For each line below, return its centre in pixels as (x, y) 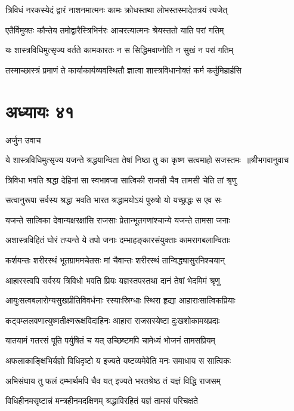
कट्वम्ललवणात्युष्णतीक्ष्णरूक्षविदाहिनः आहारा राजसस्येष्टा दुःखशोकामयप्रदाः (113, 320)
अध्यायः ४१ (40, 111)
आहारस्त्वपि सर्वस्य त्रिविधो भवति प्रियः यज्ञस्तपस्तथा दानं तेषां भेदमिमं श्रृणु (113, 280)
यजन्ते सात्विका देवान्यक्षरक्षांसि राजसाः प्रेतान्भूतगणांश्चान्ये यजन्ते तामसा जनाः (118, 220)
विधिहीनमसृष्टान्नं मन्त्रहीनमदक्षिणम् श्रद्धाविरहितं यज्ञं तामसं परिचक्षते (102, 401)
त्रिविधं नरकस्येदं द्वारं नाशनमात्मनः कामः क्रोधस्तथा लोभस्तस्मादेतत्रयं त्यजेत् (117, 10)
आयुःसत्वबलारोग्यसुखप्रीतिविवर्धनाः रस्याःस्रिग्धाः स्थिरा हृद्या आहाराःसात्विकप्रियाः (120, 300)
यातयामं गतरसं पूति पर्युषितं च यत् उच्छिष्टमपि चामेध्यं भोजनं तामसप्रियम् (110, 340)
